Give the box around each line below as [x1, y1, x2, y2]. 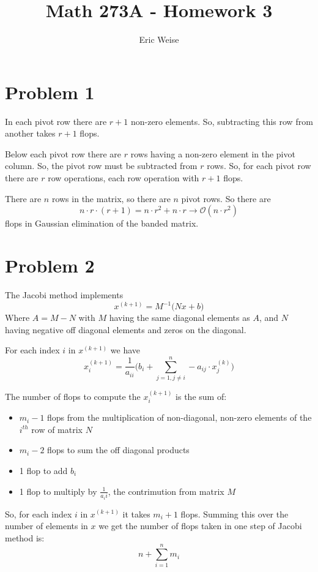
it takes [122, 507, 150, 520]
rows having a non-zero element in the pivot [130, 147, 295, 160]
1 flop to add [19, 464, 68, 476]
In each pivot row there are [5, 115, 107, 127]
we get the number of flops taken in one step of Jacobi [98, 519, 302, 532]
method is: [5, 531, 45, 544]
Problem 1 [5, 79, 95, 104]
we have [110, 344, 141, 356]
